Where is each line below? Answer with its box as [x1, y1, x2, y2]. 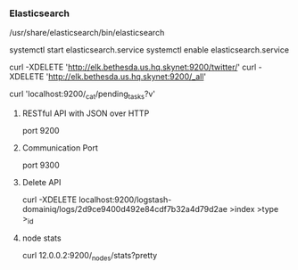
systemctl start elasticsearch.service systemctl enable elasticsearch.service [9, 45, 290, 55]
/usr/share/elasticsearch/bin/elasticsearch [9, 28, 165, 38]
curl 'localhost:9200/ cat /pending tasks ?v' [9, 88, 156, 102]
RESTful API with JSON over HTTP [21, 108, 150, 119]
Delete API [21, 177, 62, 188]
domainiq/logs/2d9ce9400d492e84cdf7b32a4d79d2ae [21, 204, 228, 215]
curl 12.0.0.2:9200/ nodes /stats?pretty [21, 250, 158, 263]
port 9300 [21, 160, 60, 171]
